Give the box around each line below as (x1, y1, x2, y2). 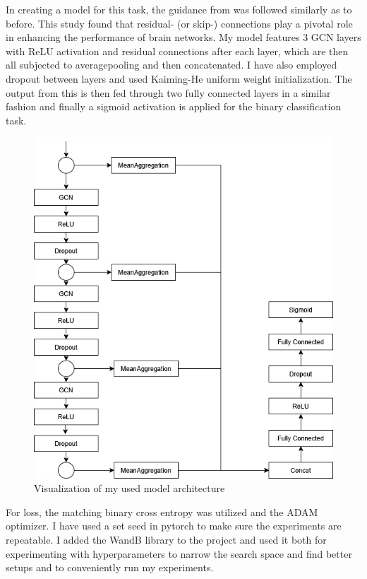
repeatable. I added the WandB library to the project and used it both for (6, 532, 327, 546)
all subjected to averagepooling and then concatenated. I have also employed (6, 57, 337, 72)
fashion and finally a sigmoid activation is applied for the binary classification (6, 99, 342, 114)
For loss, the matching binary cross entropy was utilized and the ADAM (6, 504, 318, 519)
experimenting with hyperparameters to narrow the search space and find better (6, 546, 352, 561)
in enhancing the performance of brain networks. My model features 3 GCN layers (6, 30, 361, 45)
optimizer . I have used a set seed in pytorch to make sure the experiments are (6, 518, 342, 533)
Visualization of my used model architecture (34, 481, 225, 496)
